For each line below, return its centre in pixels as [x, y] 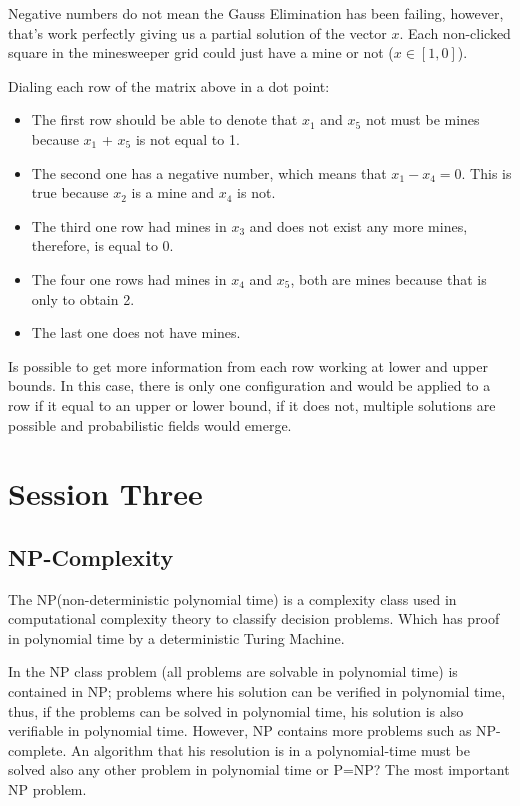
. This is [486, 172]
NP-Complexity [91, 556]
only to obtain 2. [83, 298]
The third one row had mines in [129, 225]
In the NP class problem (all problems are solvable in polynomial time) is [233, 671]
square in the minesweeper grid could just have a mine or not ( [201, 52]
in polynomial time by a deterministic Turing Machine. [176, 637]
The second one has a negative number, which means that [209, 172]
